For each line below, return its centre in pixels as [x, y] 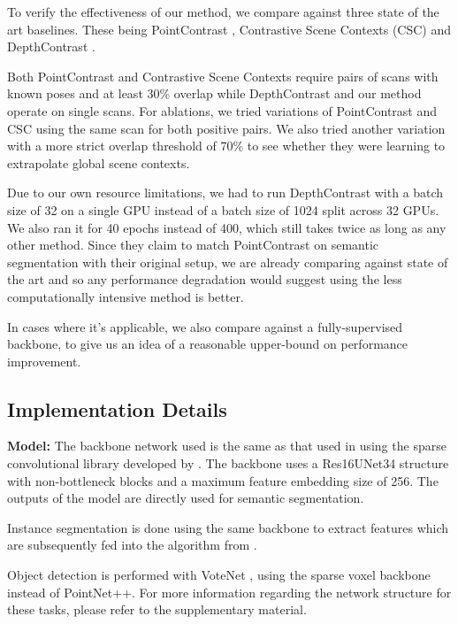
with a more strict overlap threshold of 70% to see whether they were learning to [226, 146]
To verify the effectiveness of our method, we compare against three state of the [223, 12]
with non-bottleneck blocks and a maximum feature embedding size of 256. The [223, 480]
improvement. [44, 361]
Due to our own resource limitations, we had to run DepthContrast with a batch [225, 193]
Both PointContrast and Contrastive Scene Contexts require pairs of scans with [223, 76]
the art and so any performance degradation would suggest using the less [205, 279]
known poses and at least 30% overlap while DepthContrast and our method [214, 93]
